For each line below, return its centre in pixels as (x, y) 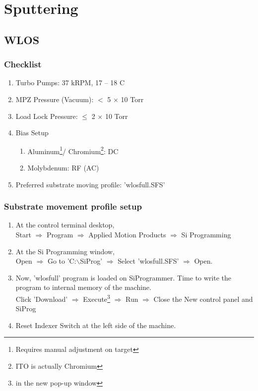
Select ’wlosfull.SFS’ (148, 261)
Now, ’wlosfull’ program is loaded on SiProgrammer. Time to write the (123, 277)
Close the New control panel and (203, 299)
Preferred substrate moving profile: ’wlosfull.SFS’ (90, 184)
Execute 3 (97, 298)
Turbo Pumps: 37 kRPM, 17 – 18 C (70, 83)
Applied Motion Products (127, 234)
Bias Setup (32, 133)
